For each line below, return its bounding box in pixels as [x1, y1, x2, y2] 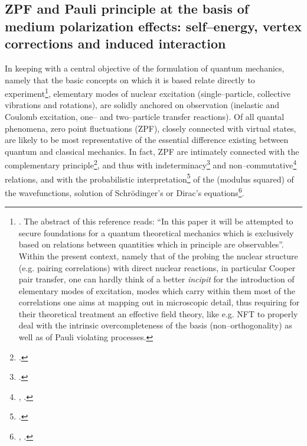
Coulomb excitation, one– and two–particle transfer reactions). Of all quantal [5, 110, 285, 123]
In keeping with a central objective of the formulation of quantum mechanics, [5, 61, 285, 74]
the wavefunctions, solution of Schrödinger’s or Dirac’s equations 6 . [5, 184, 244, 198]
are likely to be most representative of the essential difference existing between [5, 134, 289, 146]
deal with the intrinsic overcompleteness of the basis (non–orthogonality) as [18, 319, 292, 331]
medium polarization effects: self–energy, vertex [5, 17, 302, 35]
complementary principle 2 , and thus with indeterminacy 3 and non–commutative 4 [5, 157, 297, 171]
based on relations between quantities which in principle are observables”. [18, 238, 284, 250]
